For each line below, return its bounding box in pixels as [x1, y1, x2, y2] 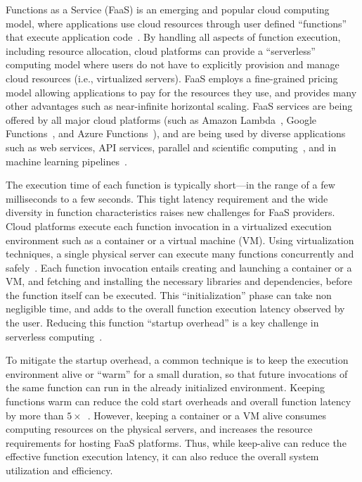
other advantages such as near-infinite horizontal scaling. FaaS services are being [6, 99, 353, 113]
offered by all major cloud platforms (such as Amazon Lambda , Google [6, 112, 317, 127]
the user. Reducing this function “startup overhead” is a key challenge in [6, 315, 319, 330]
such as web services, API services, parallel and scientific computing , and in [6, 139, 337, 154]
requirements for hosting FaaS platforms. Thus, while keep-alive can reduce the [6, 435, 347, 450]
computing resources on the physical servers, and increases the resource [6, 421, 313, 436]
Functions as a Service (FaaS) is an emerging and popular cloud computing [6, 2, 330, 16]
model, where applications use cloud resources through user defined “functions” [6, 15, 347, 30]
